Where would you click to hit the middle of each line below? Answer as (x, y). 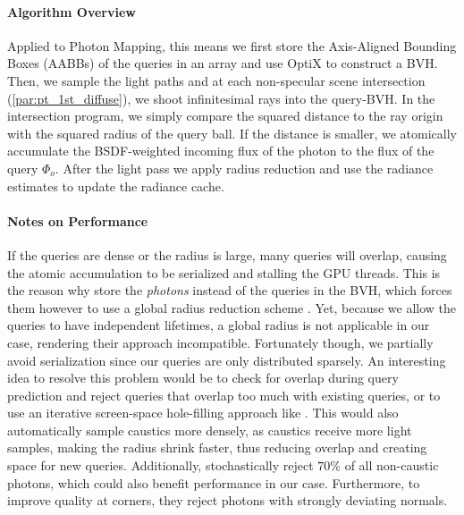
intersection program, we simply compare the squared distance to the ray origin (225, 116)
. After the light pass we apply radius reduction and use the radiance (244, 168)
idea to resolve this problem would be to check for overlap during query (203, 378)
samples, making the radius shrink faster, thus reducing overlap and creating (217, 447)
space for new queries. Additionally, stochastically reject (160, 465)
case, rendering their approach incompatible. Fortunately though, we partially (220, 342)
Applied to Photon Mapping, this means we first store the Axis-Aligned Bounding (232, 45)
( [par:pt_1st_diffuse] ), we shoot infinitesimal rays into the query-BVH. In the (221, 98)
